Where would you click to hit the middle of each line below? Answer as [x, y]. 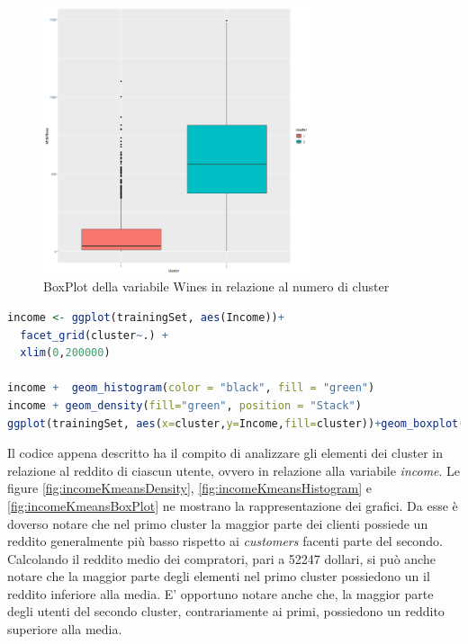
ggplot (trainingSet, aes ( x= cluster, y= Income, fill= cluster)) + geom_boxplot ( [236, 423]
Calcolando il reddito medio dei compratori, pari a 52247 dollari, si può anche [221, 558]
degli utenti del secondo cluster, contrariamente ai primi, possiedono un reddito [226, 611]
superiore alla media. [65, 629]
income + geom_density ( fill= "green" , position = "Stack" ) [184, 405]
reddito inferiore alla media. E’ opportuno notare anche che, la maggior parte [220, 593]
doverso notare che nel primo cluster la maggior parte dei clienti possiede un [218, 523]
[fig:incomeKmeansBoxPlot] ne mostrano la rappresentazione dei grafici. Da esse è [233, 505]
